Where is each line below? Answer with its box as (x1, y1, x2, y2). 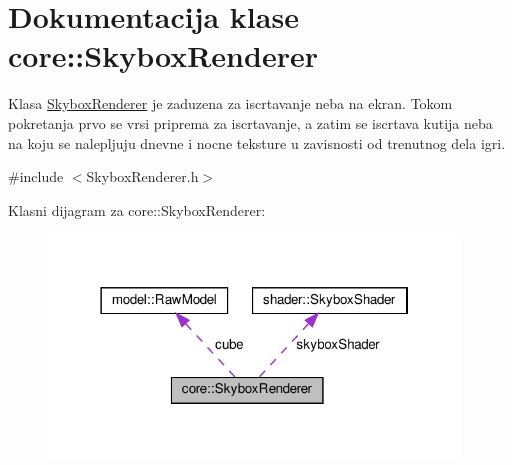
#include (8, 166, 64, 187)
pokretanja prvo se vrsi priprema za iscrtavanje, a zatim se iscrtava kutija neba (8, 112, 493, 133)
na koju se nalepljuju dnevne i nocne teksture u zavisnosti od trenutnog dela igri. (8, 132, 506, 153)
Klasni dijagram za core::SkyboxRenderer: (8, 199, 266, 220)
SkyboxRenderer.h (86, 166, 199, 187)
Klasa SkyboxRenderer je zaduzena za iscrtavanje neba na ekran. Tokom (8, 93, 453, 114)
